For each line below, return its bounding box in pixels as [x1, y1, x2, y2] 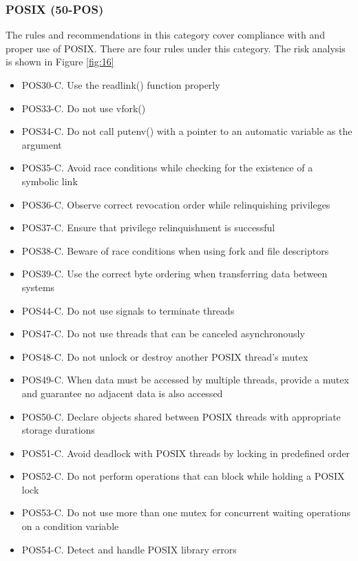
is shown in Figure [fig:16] [6, 54, 114, 69]
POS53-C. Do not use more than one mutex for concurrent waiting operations [21, 505, 350, 520]
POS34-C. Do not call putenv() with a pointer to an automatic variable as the [21, 124, 352, 138]
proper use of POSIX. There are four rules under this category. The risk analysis [6, 41, 346, 55]
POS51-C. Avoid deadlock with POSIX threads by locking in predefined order [21, 445, 350, 460]
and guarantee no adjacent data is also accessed [21, 385, 223, 400]
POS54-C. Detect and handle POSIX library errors [21, 542, 237, 556]
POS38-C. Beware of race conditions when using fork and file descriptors [21, 243, 329, 257]
